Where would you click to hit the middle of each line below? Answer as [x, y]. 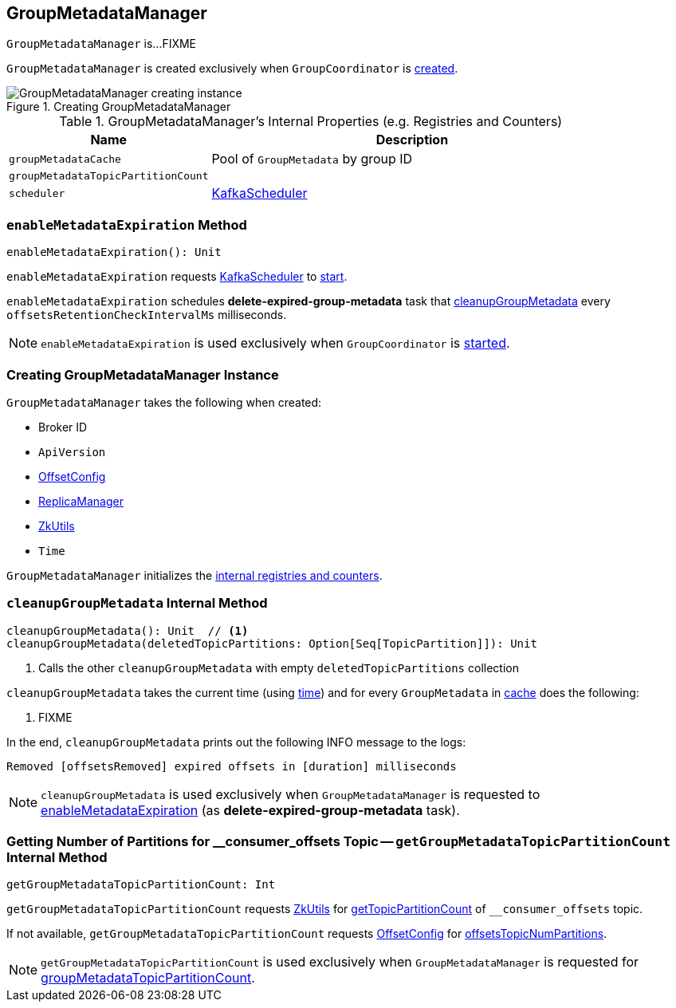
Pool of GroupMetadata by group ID [312, 159]
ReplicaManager [81, 501]
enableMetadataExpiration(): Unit [114, 252]
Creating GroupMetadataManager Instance [143, 374]
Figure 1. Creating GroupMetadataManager [119, 107]
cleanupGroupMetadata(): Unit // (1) [128, 630]
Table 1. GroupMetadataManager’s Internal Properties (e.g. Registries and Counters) [311, 122]
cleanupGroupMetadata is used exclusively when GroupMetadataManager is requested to [291, 794]
